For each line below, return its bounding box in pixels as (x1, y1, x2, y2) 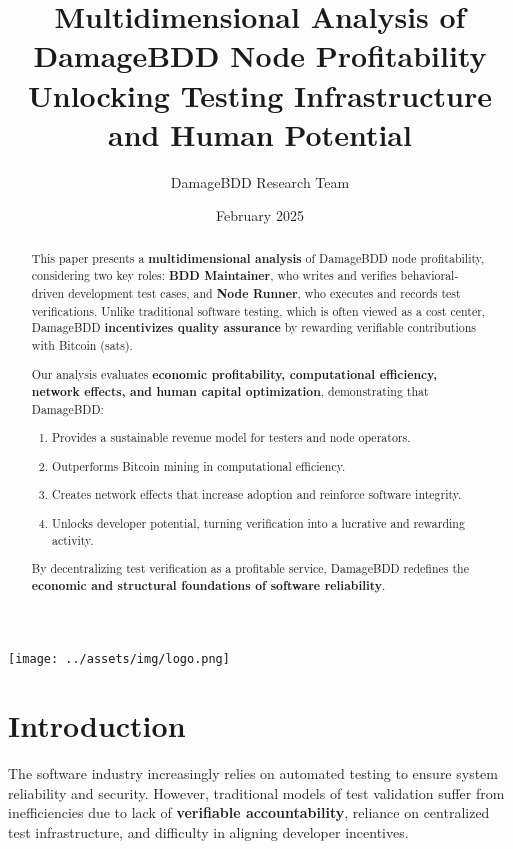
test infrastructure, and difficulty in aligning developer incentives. (8, 822, 409, 843)
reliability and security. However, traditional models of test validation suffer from (8, 782, 505, 803)
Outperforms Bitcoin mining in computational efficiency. (52, 457, 346, 474)
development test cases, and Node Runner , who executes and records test (68, 284, 461, 302)
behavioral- (400, 267, 459, 284)
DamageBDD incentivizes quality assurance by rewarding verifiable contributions (31, 319, 476, 337)
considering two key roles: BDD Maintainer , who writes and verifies (31, 267, 397, 285)
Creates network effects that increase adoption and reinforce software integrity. (52, 486, 462, 503)
